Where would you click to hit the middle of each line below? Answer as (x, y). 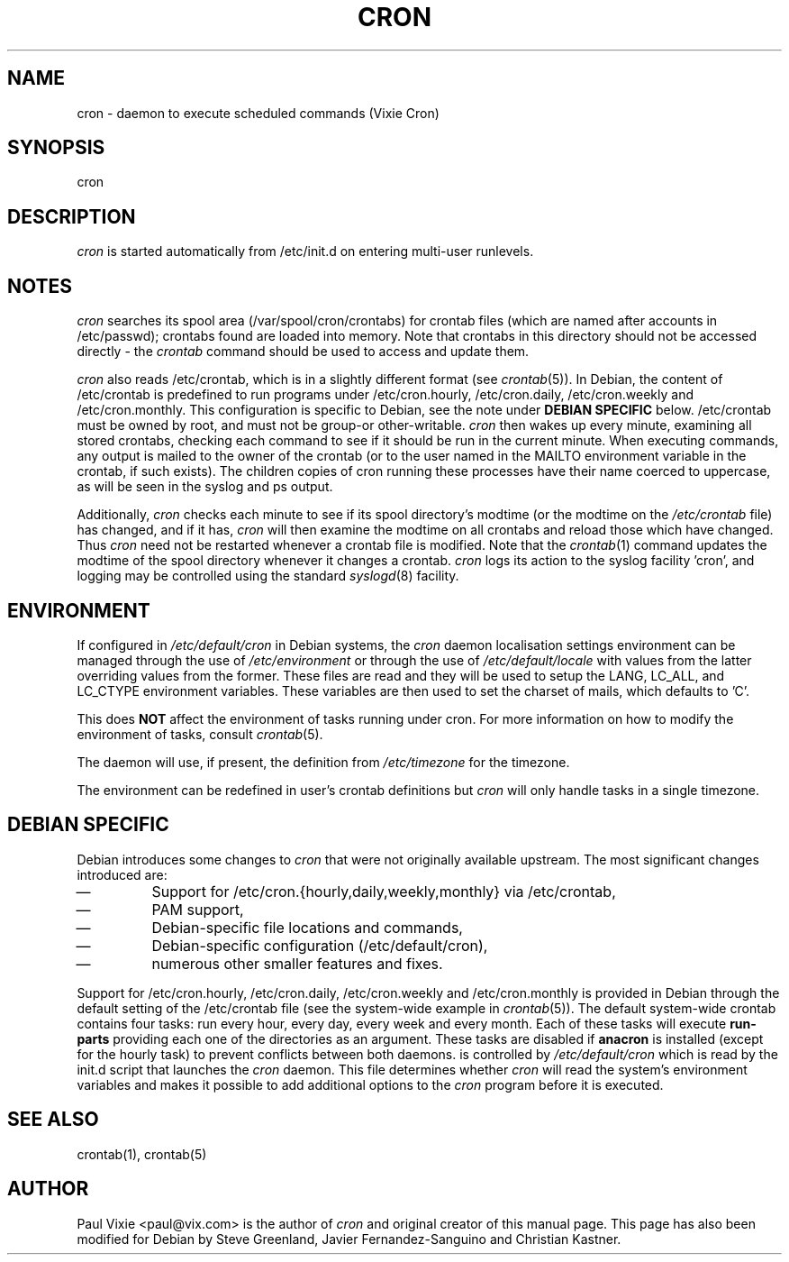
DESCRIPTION (72, 216)
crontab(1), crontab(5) (142, 1154)
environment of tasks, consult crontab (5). (200, 734)
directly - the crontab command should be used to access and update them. (303, 352)
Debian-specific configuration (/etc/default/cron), (320, 945)
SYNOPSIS (56, 148)
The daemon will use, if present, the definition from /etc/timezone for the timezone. (323, 762)
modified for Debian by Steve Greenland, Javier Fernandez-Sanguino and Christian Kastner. (349, 1239)
